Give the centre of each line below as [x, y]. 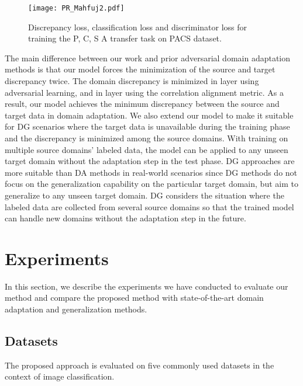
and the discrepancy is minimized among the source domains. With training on [147, 138]
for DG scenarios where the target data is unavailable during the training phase [147, 126]
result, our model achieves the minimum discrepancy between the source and [142, 104]
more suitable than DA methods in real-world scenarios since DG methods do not [151, 172]
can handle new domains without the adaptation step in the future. [125, 218]
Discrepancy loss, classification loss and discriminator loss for [138, 27]
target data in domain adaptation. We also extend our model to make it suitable [149, 115]
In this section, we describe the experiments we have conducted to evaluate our [147, 286]
